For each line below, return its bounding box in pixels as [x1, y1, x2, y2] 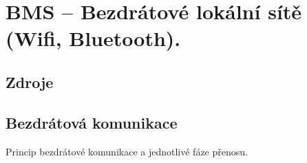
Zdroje [6, 71, 54, 92]
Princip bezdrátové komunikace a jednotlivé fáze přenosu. [6, 144, 248, 158]
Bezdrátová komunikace [6, 111, 178, 133]
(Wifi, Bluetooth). [6, 24, 181, 52]
